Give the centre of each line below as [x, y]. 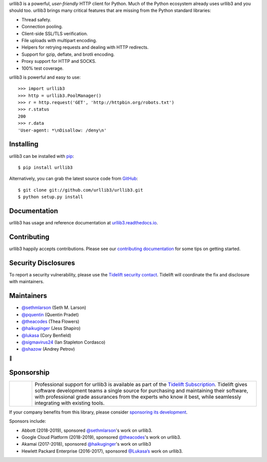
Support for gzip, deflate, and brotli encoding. [68, 54]
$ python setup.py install [51, 197]
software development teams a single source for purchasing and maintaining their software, [141, 390]
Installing [24, 144]
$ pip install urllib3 [45, 167]
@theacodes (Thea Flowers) [50, 321]
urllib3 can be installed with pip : [42, 156]
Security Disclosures [42, 263]
